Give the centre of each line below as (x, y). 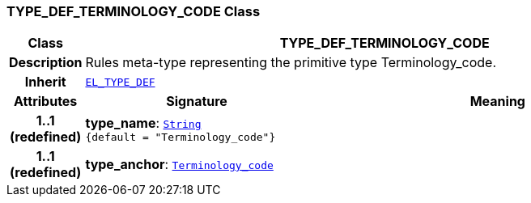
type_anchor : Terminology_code (179, 165)
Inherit (45, 82)
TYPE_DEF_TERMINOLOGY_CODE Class (134, 11)
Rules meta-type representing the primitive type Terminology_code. (291, 63)
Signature (197, 101)
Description (46, 63)
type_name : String (143, 123)
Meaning (497, 101)
